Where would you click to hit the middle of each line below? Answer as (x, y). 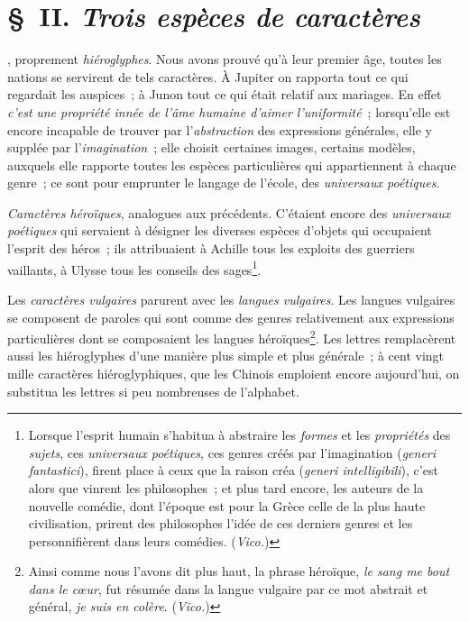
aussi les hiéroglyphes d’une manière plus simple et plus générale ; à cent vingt (226, 356)
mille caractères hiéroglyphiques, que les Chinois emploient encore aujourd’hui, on (234, 373)
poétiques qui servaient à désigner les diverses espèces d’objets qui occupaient (220, 230)
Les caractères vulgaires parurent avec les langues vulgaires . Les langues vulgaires (231, 299)
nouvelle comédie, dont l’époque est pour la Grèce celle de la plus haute (227, 505)
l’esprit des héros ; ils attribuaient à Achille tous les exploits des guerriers (211, 248)
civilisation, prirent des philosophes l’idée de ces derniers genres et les (221, 523)
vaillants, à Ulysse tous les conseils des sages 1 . (134, 268)
